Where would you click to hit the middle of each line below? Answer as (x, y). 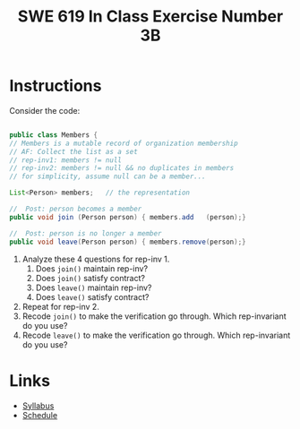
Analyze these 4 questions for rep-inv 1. (96, 259)
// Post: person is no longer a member (86, 233)
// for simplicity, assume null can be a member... (107, 176)
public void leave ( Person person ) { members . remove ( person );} (128, 242)
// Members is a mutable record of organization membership (124, 143)
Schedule (40, 415)
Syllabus (38, 406)
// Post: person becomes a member (76, 209)
